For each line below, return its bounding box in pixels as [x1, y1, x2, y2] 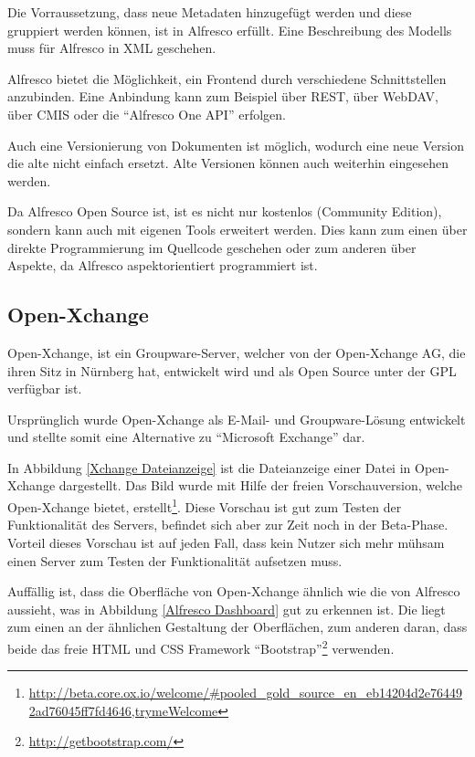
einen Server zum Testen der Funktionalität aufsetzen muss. [7, 551, 343, 570]
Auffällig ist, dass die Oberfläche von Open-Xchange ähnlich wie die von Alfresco [7, 582, 460, 601]
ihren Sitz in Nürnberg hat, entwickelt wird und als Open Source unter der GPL [7, 361, 457, 380]
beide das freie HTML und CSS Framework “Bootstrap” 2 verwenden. [7, 636, 395, 657]
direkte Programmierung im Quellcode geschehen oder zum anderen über [7, 237, 417, 257]
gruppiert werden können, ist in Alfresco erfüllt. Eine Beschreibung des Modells [7, 20, 452, 39]
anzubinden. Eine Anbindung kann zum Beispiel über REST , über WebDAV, [7, 87, 438, 106]
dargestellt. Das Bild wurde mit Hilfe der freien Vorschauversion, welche [58, 476, 462, 495]
